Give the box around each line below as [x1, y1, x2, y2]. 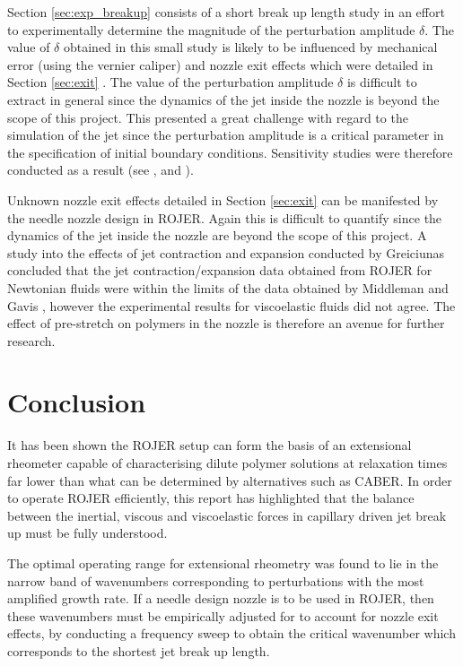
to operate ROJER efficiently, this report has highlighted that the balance [7, 489, 415, 507]
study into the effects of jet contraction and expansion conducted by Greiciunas [7, 243, 444, 262]
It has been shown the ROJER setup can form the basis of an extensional [7, 436, 412, 454]
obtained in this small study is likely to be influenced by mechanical [63, 38, 438, 56]
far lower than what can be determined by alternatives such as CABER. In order [7, 471, 452, 489]
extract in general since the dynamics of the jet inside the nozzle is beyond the [7, 90, 440, 108]
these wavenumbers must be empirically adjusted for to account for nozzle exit [7, 606, 439, 625]
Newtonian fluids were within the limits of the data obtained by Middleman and [7, 278, 449, 297]
